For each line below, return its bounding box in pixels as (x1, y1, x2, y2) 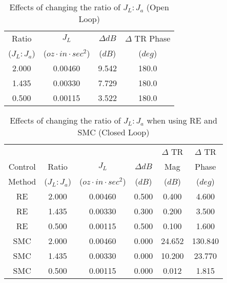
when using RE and (147, 114, 217, 126)
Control (8, 160, 36, 172)
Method (8, 175, 36, 187)
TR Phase (134, 32, 171, 44)
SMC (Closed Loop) (77, 126, 150, 138)
